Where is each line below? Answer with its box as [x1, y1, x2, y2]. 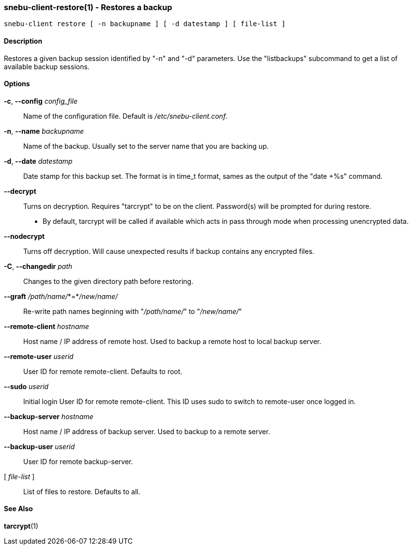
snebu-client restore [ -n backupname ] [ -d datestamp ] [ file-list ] [4, 20, 286, 28]
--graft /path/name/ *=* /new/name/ [4, 292, 118, 300]
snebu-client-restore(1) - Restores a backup [4, 2, 172, 12]
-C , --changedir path [4, 262, 73, 270]
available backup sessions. [4, 62, 90, 71]
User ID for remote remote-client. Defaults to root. [23, 367, 183, 376]
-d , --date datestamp [4, 157, 73, 165]
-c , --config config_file [4, 96, 78, 105]
